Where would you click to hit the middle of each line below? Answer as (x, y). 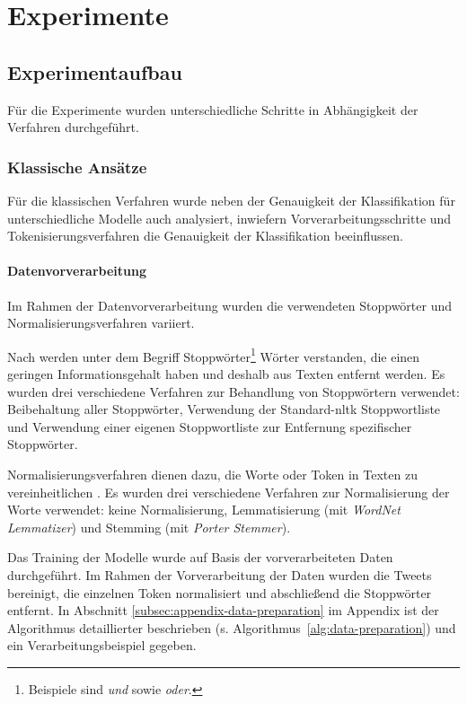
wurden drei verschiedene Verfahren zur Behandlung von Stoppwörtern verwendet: (233, 391)
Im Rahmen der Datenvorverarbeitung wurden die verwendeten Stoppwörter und (230, 305)
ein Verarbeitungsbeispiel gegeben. (102, 645)
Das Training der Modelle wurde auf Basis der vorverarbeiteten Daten (200, 557)
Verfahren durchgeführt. (73, 127)
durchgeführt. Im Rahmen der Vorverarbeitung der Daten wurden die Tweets (220, 574)
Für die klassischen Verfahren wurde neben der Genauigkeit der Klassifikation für (231, 200)
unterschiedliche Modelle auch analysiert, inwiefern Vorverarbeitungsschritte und (229, 218)
